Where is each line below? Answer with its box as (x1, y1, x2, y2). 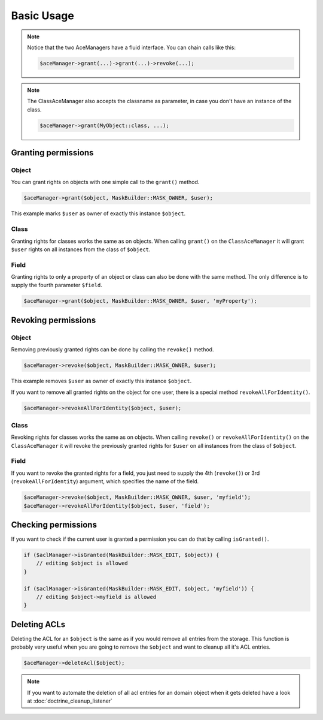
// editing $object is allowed (36, 560, 128, 567)
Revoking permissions (11, 315, 96, 325)
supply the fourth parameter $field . (11, 282, 103, 289)
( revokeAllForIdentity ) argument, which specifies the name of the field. (11, 478, 199, 485)
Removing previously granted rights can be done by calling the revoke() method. (11, 346, 214, 353)
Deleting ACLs (11, 619, 66, 629)
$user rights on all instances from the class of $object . (11, 246, 151, 253)
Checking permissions (11, 519, 97, 530)
